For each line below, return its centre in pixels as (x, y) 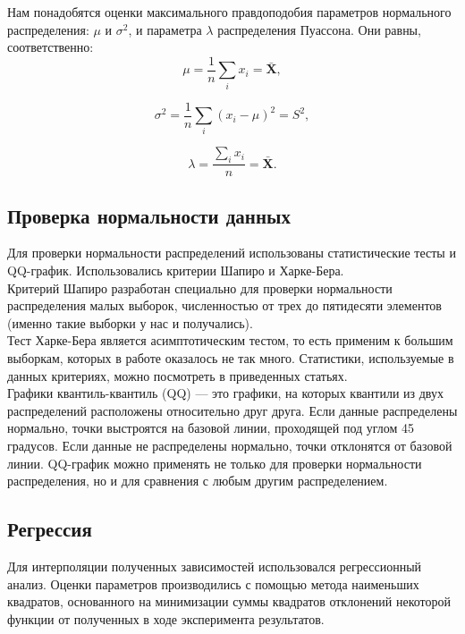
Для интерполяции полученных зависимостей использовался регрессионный (215, 566)
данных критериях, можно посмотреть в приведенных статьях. (178, 375)
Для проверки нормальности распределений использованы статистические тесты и (232, 253)
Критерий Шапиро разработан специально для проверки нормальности (200, 287)
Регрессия (50, 529)
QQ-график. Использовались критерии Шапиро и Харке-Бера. (176, 270)
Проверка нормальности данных (149, 215)
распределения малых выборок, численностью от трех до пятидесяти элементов (224, 305)
